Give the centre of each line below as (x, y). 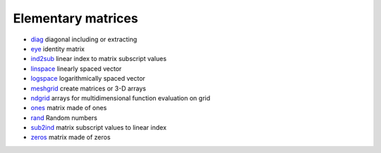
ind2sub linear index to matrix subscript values (99, 59)
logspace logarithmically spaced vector (88, 79)
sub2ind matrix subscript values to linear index (99, 128)
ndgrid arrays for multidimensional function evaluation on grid (121, 98)
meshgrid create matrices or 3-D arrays (88, 88)
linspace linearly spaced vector (76, 68)
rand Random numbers (64, 118)
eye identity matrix (58, 48)
